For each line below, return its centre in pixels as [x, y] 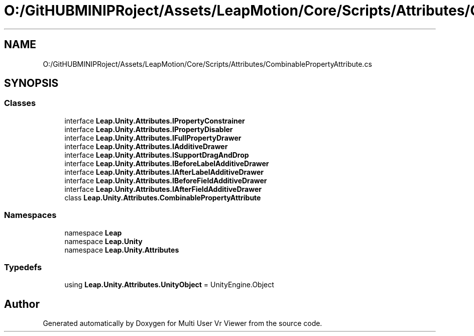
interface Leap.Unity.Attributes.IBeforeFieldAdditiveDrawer [166, 180]
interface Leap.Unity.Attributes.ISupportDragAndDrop [157, 155]
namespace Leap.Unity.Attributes [122, 250]
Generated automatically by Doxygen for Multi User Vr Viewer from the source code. [183, 323]
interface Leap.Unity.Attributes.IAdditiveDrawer [146, 146]
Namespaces [30, 215]
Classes [20, 103]
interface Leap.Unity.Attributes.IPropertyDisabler [149, 129]
